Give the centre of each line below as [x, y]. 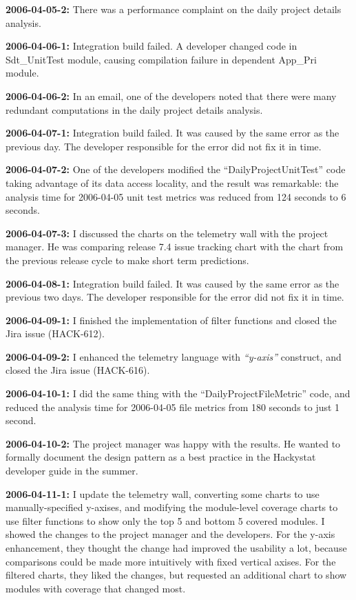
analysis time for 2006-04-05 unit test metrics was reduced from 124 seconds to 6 [176, 196]
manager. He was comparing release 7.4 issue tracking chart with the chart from [175, 247]
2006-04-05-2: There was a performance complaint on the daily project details [174, 9]
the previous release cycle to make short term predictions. [127, 260]
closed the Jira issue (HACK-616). [78, 370]
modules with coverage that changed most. [96, 588]
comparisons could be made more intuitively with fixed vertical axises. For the [171, 561]
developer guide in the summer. [72, 471]
